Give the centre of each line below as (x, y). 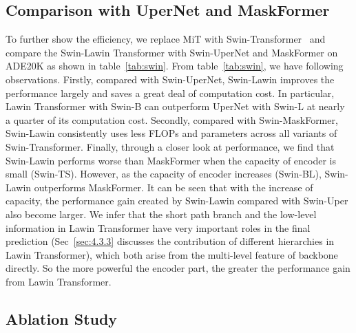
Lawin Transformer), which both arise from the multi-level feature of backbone (172, 254)
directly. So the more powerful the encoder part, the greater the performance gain (178, 268)
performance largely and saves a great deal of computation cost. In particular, (170, 93)
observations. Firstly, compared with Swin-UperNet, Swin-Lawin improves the (170, 79)
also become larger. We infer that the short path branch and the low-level (161, 214)
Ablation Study (62, 318)
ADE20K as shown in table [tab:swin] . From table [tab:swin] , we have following (175, 66)
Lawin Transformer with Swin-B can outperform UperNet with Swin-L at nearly (175, 106)
